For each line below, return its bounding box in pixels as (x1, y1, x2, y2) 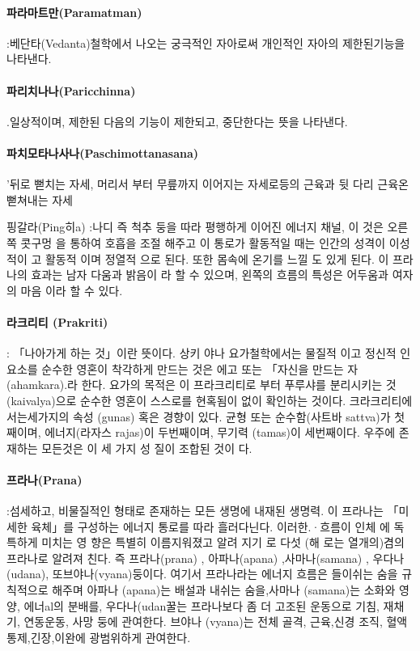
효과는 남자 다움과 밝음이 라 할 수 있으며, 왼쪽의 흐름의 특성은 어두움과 (31, 266, 388, 283)
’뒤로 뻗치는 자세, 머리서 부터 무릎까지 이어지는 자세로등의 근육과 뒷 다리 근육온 (6, 175, 409, 192)
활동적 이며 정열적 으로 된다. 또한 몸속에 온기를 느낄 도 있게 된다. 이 (45, 250, 389, 267)
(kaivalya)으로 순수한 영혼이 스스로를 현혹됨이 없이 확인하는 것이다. (6, 391, 346, 408)
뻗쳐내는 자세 (6, 191, 73, 208)
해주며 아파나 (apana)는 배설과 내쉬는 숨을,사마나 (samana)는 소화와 (52, 581, 396, 598)
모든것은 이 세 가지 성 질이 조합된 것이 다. (41, 439, 252, 456)
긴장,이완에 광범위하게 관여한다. (30, 628, 191, 645)
